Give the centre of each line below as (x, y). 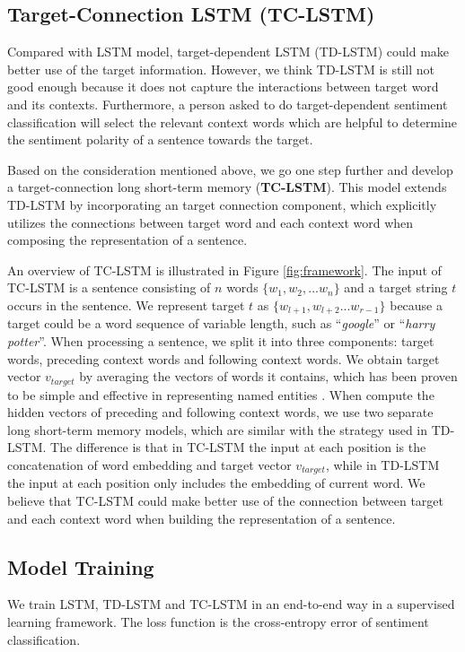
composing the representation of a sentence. (127, 240)
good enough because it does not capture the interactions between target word (223, 87)
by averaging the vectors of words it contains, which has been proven (268, 376)
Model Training (81, 566)
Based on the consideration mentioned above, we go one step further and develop (230, 169)
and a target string (396, 287)
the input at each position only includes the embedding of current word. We (216, 483)
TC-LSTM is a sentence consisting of (109, 287)
